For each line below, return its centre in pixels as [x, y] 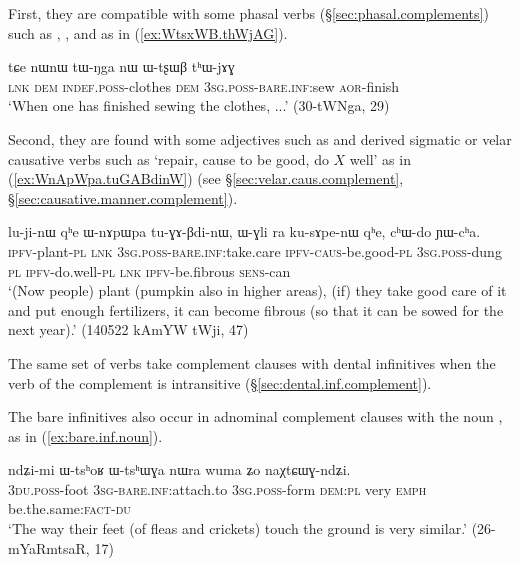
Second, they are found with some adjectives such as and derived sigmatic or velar [260, 138]
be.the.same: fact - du [69, 508]
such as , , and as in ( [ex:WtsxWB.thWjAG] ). [148, 32]
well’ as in [380, 158]
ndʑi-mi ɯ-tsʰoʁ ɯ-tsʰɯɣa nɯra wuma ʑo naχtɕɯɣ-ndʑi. [179, 469]
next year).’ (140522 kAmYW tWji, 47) [128, 329]
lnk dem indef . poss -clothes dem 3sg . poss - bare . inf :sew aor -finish [204, 85]
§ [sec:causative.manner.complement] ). [123, 197]
